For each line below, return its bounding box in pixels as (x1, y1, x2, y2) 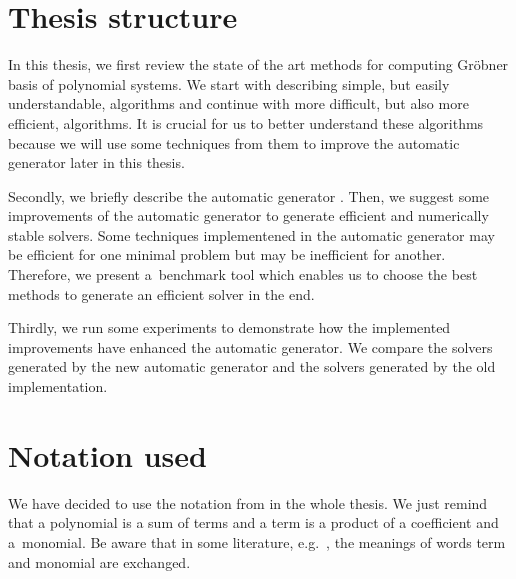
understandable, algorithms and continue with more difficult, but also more (8, 93, 469, 114)
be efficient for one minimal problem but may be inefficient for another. (8, 244, 446, 265)
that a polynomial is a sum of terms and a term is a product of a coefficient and (8, 512, 499, 533)
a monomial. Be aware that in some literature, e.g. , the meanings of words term (8, 531, 506, 552)
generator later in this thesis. (8, 152, 185, 173)
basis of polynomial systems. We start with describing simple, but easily (8, 73, 450, 94)
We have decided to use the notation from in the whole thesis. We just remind (8, 492, 488, 513)
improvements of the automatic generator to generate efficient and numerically (8, 205, 489, 226)
